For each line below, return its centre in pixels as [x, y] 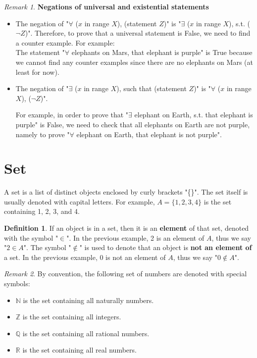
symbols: [17, 283]
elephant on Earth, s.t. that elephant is [194, 115]
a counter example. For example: [65, 42]
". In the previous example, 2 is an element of [135, 237]
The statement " [40, 52]
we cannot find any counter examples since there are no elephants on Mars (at [134, 62]
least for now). [37, 72]
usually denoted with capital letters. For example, [79, 201]
